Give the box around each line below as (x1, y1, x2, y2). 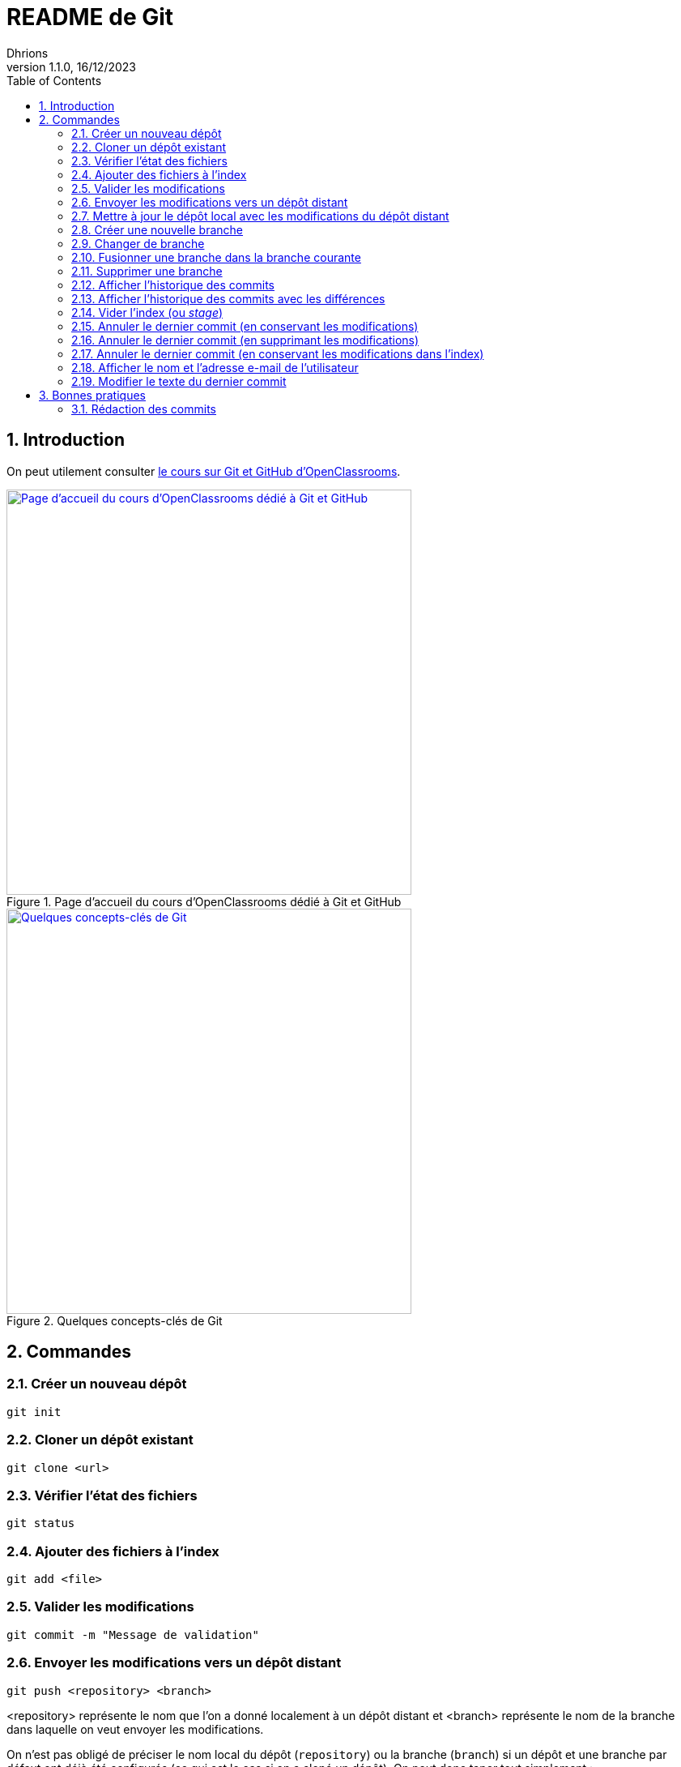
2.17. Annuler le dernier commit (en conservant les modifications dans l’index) (71, 346, 484, 361)
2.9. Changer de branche (71, 236, 205, 250)
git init (6, 1405, 62, 1418)
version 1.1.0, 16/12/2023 (6, 59, 137, 74)
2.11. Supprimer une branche (71, 263, 223, 278)
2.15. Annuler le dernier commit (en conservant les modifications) (71, 319, 419, 333)
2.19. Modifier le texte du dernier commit (71, 374, 287, 388)
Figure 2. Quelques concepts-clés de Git (6, 1313, 223, 1328)
